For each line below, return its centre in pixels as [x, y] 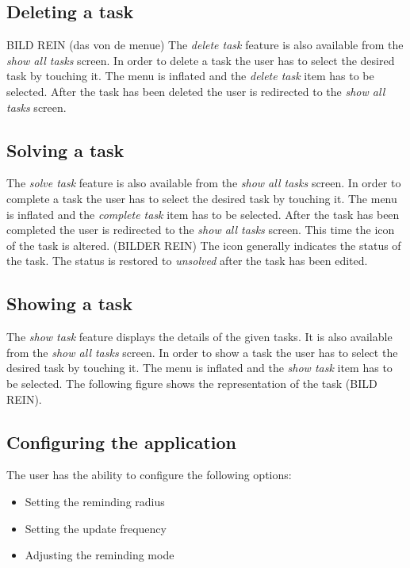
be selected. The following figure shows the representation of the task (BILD [192, 383]
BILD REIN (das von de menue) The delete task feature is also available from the [205, 45]
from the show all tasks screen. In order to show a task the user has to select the [202, 352]
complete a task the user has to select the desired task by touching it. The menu [202, 198]
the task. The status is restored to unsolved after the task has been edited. [187, 261]
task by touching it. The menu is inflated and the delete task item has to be [190, 76]
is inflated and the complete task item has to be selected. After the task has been [203, 214]
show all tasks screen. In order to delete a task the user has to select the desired [201, 60]
